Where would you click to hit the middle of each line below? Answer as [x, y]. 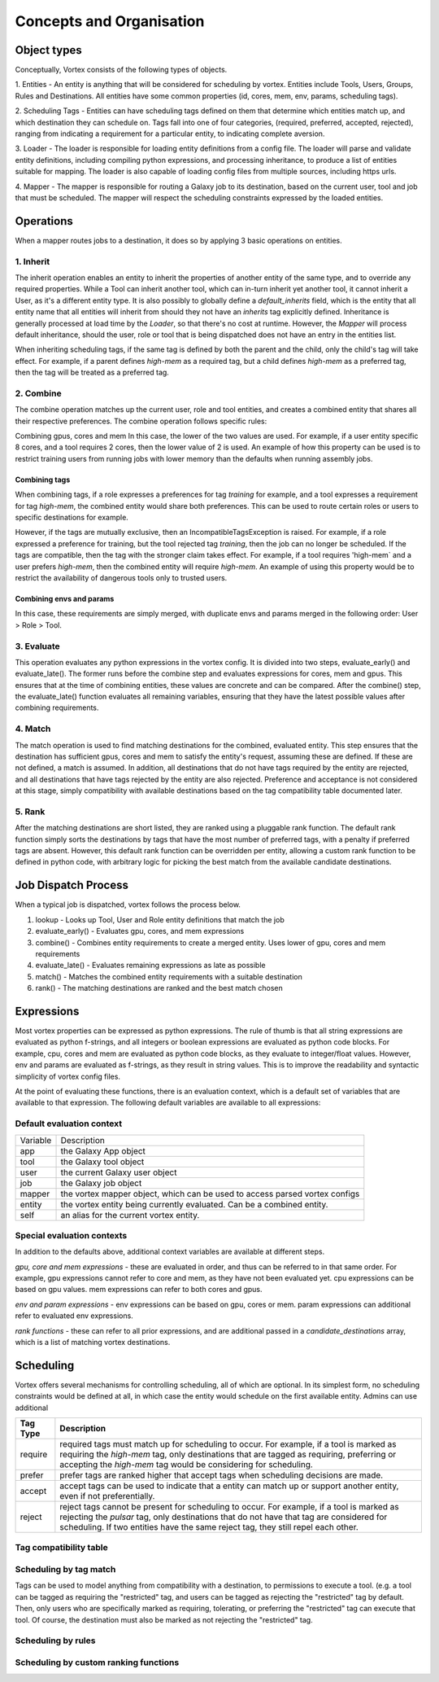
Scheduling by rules [55, 1640]
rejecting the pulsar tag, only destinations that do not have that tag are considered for [224, 1517]
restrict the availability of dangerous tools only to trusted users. [121, 577]
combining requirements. [57, 707]
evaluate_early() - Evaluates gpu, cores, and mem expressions [140, 931]
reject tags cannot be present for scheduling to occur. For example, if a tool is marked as [229, 1507]
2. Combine [38, 393]
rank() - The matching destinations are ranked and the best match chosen [159, 988]
